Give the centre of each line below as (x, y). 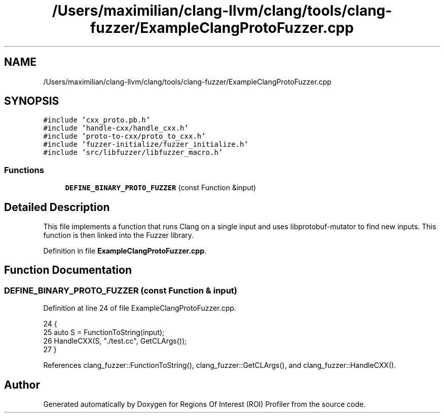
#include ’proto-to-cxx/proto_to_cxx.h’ (124, 136)
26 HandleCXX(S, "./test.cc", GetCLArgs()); (115, 341)
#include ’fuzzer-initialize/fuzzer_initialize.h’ (146, 144)
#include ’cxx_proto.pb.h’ (97, 120)
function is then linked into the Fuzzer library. (119, 235)
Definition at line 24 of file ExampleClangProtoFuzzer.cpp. (140, 308)
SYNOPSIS (32, 101)
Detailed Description (57, 207)
